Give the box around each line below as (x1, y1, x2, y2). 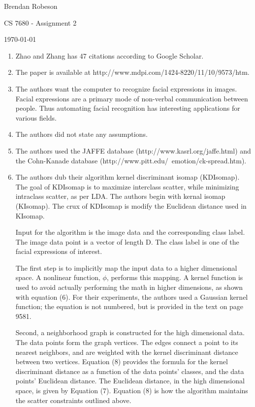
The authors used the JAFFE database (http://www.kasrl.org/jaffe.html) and (15, 145, 251, 156)
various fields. (15, 112, 57, 123)
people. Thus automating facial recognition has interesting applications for (15, 103, 240, 113)
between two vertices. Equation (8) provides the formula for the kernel (15, 356, 228, 367)
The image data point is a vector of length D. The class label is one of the (15, 236, 239, 247)
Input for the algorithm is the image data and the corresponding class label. (15, 227, 245, 237)
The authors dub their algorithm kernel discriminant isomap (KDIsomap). (15, 172, 240, 182)
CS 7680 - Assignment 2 (4, 17, 77, 28)
